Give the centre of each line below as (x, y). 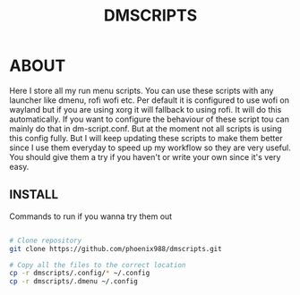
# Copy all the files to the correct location (98, 265)
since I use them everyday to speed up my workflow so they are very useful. (150, 147)
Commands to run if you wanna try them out (91, 216)
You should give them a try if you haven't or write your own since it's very (145, 156)
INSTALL (34, 194)
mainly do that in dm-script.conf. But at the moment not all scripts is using (146, 128)
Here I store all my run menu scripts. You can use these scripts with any (141, 90)
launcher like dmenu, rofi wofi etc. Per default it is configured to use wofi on (149, 100)
